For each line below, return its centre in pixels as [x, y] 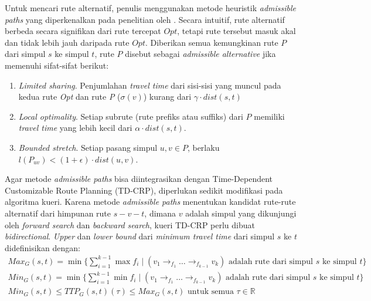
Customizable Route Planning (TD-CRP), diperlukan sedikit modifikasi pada [144, 190]
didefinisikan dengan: [42, 247]
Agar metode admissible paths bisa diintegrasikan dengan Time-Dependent [139, 179]
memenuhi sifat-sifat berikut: [57, 65]
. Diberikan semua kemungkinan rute [212, 42]
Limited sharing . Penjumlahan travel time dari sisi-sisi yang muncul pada [150, 85]
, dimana [160, 213]
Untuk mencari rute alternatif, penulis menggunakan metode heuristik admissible [151, 8]
